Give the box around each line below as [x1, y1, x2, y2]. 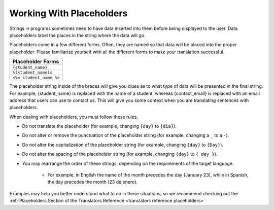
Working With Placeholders [9, 8, 128, 19]
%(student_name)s [12, 70, 53, 76]
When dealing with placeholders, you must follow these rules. [9, 114, 138, 120]
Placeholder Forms [12, 58, 59, 65]
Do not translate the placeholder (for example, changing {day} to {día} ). [22, 123, 177, 129]
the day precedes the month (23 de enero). [47, 179, 138, 185]
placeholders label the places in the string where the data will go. [9, 32, 146, 38]
